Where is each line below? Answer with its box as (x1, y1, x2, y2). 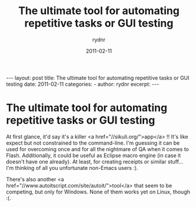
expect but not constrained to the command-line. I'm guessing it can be (6, 139, 180, 146)
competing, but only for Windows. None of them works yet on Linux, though (6, 188, 190, 195)
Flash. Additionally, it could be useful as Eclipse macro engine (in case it (6, 152, 181, 159)
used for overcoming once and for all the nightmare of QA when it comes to (6, 145, 190, 152)
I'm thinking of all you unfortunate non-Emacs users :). (6, 164, 138, 171)
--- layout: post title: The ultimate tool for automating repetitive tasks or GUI (6, 74, 190, 81)
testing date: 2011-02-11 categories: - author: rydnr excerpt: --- (6, 81, 160, 88)
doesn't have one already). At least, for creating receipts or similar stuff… (6, 158, 184, 165)
